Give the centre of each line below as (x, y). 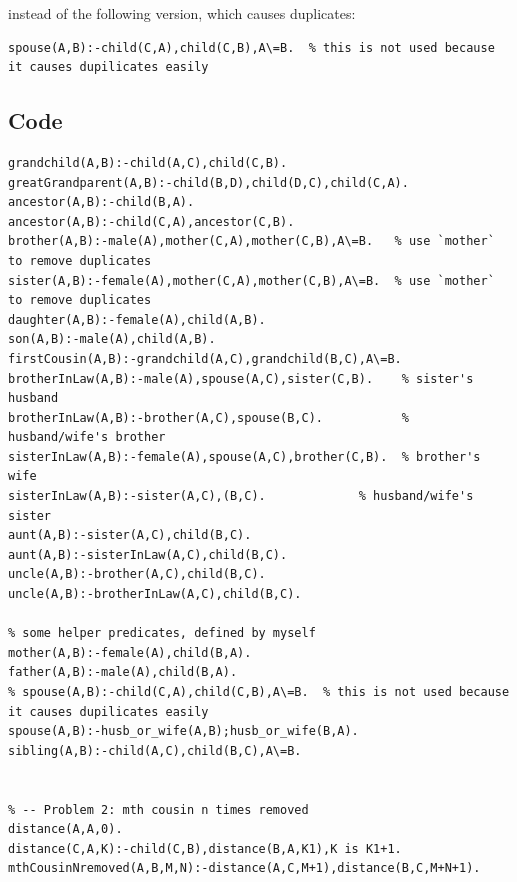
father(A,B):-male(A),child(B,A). (123, 672)
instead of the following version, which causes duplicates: (182, 13)
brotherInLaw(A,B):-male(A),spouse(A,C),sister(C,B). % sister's (241, 378)
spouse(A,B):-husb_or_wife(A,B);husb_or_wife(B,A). (183, 731)
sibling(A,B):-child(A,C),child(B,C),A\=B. (155, 750)
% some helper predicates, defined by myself (162, 633)
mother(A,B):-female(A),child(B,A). (130, 652)
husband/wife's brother (87, 437)
